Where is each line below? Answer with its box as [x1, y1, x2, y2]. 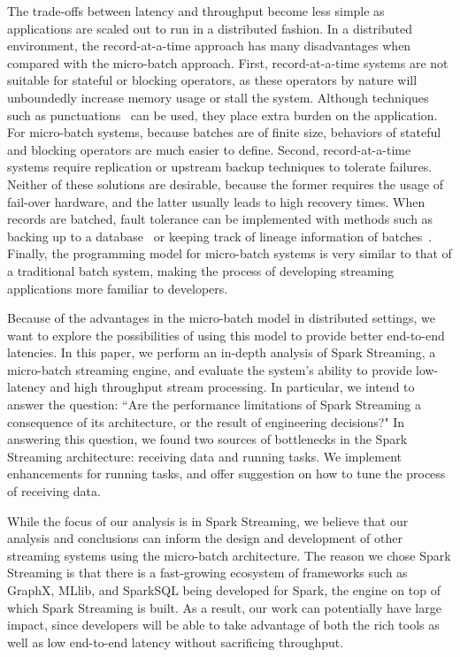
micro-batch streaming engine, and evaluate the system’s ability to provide [7, 360, 412, 378]
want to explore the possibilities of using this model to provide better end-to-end [7, 325, 445, 344]
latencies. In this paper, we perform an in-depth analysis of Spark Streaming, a [7, 343, 436, 362]
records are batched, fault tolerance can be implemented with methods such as [7, 210, 433, 228]
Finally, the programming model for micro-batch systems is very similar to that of [7, 244, 452, 263]
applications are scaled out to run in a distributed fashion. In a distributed [7, 19, 412, 37]
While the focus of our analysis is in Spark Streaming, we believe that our [7, 511, 409, 530]
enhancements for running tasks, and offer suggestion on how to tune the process [7, 464, 446, 483]
